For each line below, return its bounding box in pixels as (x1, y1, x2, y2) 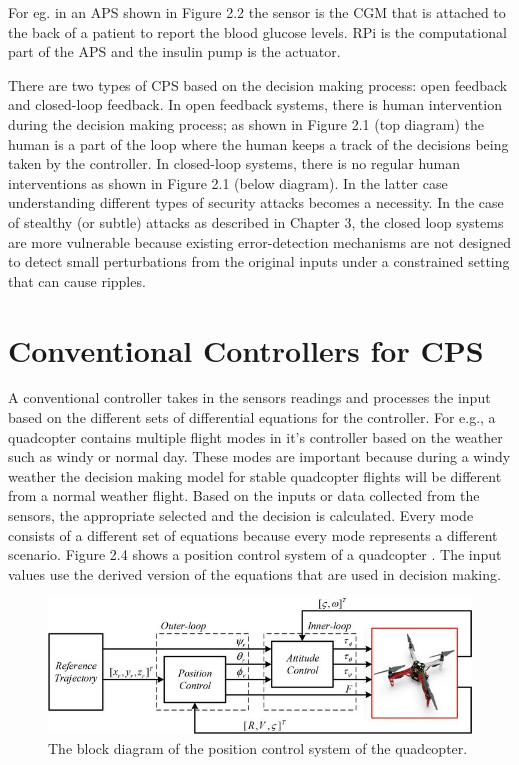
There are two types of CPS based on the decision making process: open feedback (8, 74, 508, 95)
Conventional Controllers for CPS (8, 329, 484, 370)
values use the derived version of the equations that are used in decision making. (8, 563, 501, 584)
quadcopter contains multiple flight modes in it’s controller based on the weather (8, 426, 503, 447)
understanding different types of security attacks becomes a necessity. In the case (8, 192, 504, 213)
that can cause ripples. (8, 270, 146, 291)
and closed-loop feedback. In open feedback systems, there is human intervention (8, 94, 502, 115)
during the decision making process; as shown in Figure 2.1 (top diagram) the (8, 113, 484, 134)
